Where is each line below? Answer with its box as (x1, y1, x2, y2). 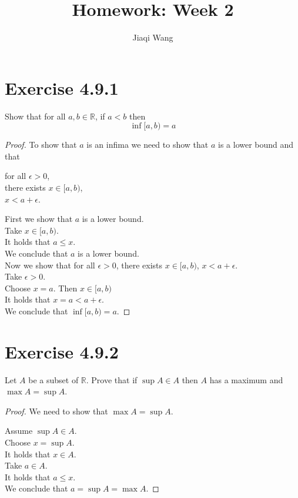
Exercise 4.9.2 (5, 339, 119, 363)
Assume (5, 424, 33, 437)
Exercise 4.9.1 (5, 75, 119, 99)
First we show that (5, 213, 73, 225)
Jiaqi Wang (132, 31, 173, 44)
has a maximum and (209, 373, 283, 386)
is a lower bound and (218, 138, 294, 151)
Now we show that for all (5, 258, 95, 271)
